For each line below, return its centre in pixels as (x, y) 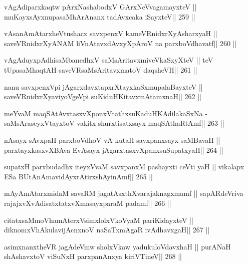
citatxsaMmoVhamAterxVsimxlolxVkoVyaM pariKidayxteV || (99, 220)
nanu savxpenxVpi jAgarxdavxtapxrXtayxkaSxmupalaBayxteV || (103, 86)
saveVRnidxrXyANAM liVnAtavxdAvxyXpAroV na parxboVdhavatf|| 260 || (120, 43)
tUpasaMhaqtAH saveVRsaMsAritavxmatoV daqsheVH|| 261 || (101, 69)
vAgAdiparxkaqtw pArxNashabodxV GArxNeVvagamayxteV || (100, 7)
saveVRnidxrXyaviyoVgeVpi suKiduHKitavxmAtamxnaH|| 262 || (103, 96)
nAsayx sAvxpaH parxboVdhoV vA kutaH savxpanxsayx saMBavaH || (112, 140)
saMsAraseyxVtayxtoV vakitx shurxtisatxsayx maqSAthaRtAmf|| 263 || (114, 123)
